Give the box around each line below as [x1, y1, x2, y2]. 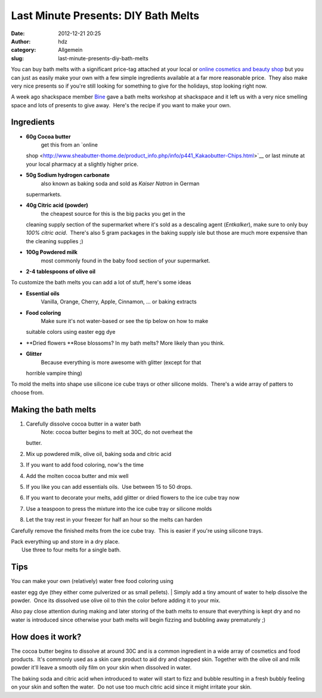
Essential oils [26, 290, 60, 297]
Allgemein [58, 46, 83, 54]
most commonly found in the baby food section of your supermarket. [41, 257, 210, 264]
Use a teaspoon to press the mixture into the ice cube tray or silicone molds [26, 505, 212, 512]
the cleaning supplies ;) [26, 237, 83, 244]
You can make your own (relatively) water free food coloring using [11, 578, 174, 585]
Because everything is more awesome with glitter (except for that [41, 358, 202, 366]
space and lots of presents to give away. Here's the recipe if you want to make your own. [11, 101, 231, 108]
